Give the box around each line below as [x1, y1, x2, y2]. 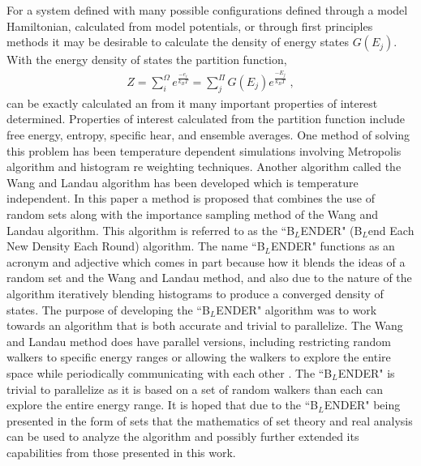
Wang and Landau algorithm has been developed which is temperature [6, 173, 359, 190]
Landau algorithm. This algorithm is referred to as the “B [6, 221, 295, 238]
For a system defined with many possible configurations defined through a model [6, 2, 408, 18]
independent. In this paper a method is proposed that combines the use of [6, 190, 375, 207]
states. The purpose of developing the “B [6, 301, 210, 318]
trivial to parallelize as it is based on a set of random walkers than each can [6, 380, 384, 397]
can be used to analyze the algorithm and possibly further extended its [6, 428, 359, 445]
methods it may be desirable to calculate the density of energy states [6, 33, 349, 50]
